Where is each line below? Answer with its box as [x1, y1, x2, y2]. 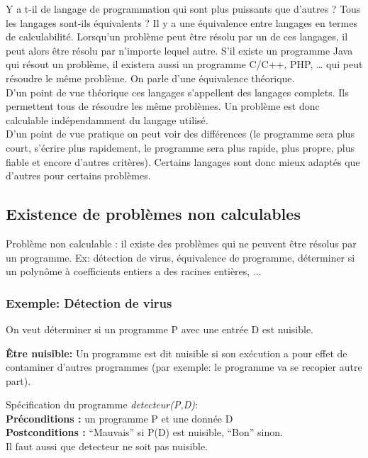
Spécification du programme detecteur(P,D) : [6, 397, 198, 412]
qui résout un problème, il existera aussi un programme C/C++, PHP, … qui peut [6, 57, 363, 72]
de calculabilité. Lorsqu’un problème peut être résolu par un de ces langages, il [6, 29, 348, 44]
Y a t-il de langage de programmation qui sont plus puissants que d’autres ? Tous [6, 1, 361, 16]
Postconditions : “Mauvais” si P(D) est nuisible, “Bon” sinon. [6, 425, 283, 440]
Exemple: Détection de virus [6, 294, 172, 311]
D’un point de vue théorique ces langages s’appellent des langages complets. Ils [6, 84, 349, 99]
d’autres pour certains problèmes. [6, 168, 151, 183]
